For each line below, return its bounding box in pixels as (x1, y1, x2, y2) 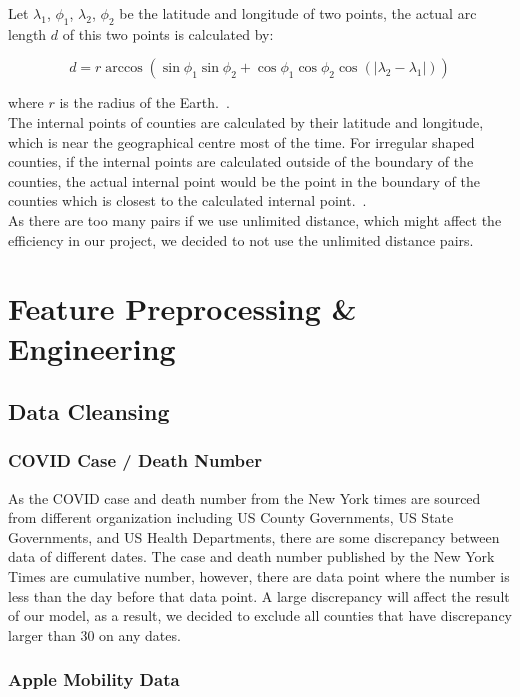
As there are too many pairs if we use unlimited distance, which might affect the (8, 209, 502, 230)
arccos (105, 61, 143, 76)
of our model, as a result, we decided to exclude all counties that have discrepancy (8, 605, 512, 626)
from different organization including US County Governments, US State (8, 507, 454, 528)
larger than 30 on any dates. (8, 624, 181, 645)
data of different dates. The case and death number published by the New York (8, 546, 495, 567)
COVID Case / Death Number (8, 448, 262, 473)
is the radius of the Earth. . (59, 92, 230, 113)
